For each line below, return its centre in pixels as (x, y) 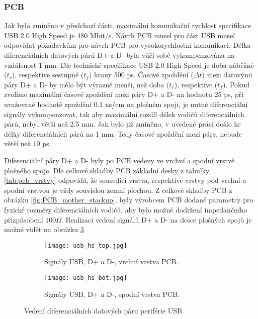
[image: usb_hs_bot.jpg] (86, 278)
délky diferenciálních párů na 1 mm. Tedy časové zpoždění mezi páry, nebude (123, 133)
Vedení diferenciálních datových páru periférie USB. (104, 311)
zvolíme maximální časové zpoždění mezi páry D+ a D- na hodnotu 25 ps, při (124, 94)
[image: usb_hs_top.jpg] (86, 245)
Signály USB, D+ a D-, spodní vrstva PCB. (112, 294)
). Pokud (236, 84)
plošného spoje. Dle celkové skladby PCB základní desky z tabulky (107, 170)
